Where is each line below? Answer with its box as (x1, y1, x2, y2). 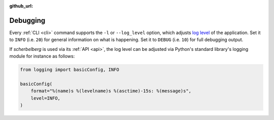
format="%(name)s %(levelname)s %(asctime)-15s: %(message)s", (30, 88, 192, 94)
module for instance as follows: (9, 53, 75, 59)
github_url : (9, 3, 33, 9)
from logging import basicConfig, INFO (20, 67, 119, 73)
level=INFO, (30, 95, 61, 101)
